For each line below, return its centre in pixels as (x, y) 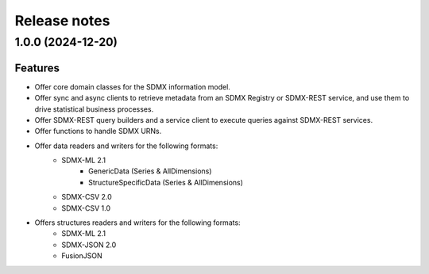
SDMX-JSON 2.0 (89, 245)
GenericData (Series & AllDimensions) (150, 171)
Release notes (62, 21)
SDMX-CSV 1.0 (86, 208)
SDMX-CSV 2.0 (87, 197)
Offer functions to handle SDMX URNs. (98, 131)
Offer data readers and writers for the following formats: (126, 146)
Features (37, 68)
